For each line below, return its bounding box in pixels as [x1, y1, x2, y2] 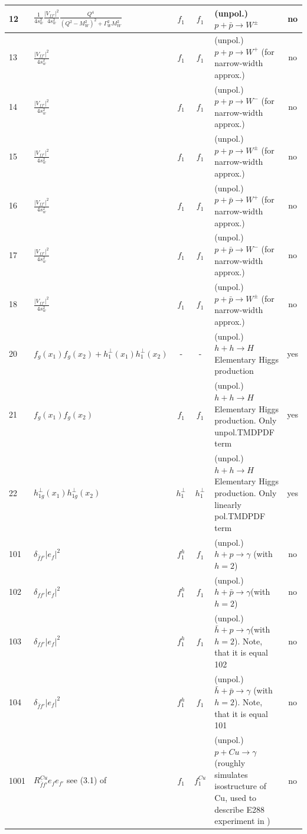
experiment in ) [214, 815, 270, 827]
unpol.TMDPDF [214, 425, 275, 438]
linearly [214, 498, 241, 510]
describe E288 [214, 803, 264, 815]
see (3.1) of [67, 774, 107, 786]
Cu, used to [214, 791, 257, 803]
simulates [214, 768, 248, 780]
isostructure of [214, 780, 266, 792]
